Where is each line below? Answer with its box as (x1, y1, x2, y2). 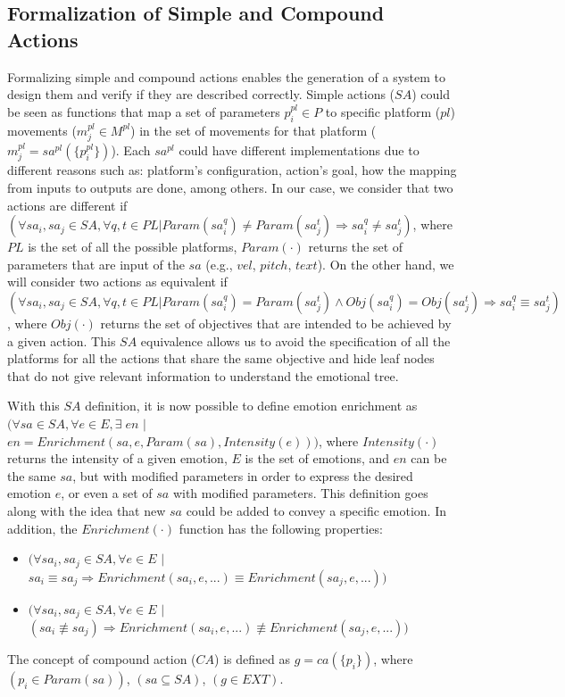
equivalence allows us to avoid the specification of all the (140, 331, 451, 350)
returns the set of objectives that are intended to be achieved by (100, 313, 452, 332)
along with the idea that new (7, 501, 166, 519)
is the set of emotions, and (245, 449, 390, 468)
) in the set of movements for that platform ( (130, 120, 377, 139)
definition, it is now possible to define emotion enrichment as (85, 396, 418, 415)
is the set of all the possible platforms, (28, 237, 237, 256)
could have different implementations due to (179, 141, 420, 159)
